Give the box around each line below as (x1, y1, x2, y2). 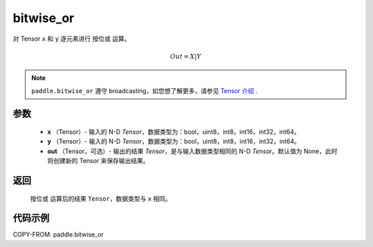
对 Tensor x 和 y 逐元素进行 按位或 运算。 (12, 34, 131, 43)
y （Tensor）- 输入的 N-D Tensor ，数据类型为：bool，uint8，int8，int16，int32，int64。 (47, 137, 300, 146)
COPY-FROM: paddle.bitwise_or (12, 230, 104, 239)
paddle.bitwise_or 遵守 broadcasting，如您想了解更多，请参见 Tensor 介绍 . (31, 86, 258, 95)
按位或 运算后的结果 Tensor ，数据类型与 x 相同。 (30, 194, 172, 203)
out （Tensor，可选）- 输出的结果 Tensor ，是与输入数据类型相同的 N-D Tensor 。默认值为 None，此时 (47, 147, 338, 155)
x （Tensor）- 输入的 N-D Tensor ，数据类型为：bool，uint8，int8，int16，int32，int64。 (47, 128, 300, 136)
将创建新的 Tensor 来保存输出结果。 (47, 157, 150, 165)
